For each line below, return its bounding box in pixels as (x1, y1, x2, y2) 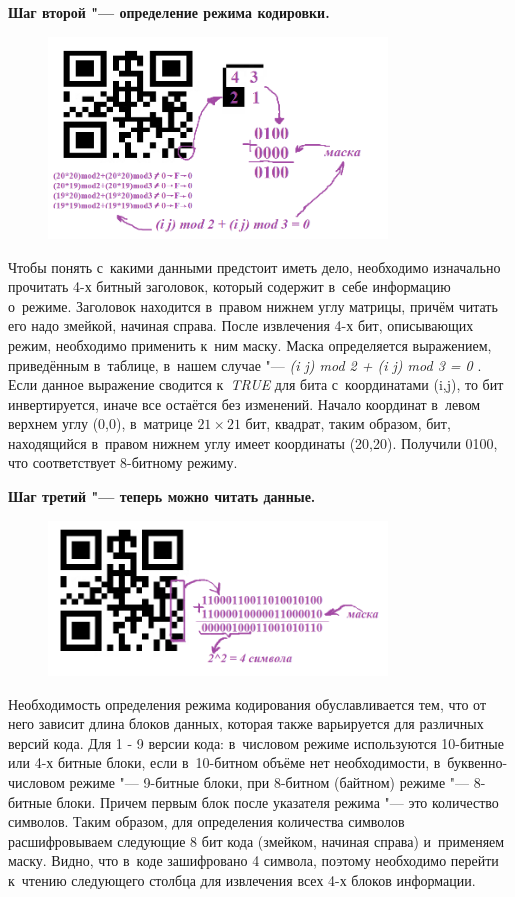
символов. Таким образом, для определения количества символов (8, 811, 405, 832)
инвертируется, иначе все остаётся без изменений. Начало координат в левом (8, 393, 481, 414)
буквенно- (447, 752, 508, 773)
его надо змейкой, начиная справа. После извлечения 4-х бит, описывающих (8, 315, 474, 336)
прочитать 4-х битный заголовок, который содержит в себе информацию (8, 276, 451, 297)
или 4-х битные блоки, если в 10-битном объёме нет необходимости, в (8, 752, 441, 773)
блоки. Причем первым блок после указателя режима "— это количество (56, 791, 499, 812)
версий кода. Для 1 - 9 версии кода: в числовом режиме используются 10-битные (8, 732, 504, 753)
